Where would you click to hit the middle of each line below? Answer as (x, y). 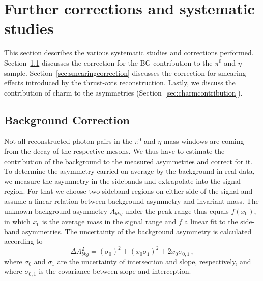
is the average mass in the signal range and (109, 221)
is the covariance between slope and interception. (115, 271)
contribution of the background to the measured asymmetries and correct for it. (128, 161)
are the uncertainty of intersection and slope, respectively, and (154, 261)
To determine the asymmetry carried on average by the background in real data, (129, 171)
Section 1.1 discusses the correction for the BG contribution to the (108, 62)
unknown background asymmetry (56, 211)
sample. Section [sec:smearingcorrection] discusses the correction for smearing (125, 72)
